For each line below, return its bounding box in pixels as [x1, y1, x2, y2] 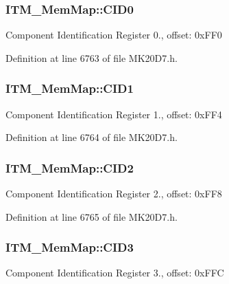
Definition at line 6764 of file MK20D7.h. [5, 130, 178, 144]
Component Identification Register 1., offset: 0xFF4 [5, 107, 222, 121]
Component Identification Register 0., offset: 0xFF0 [5, 28, 222, 42]
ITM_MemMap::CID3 [5, 239, 134, 256]
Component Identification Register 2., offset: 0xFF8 [5, 186, 222, 201]
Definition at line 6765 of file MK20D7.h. [5, 209, 178, 223]
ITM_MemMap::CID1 [5, 80, 134, 97]
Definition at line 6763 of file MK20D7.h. [5, 50, 178, 65]
